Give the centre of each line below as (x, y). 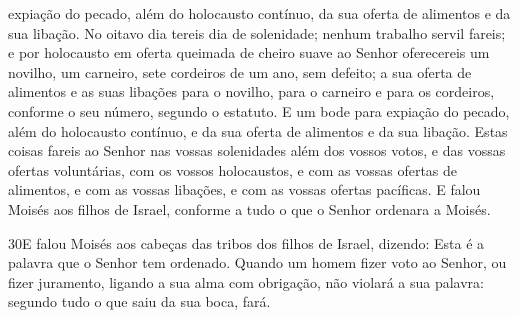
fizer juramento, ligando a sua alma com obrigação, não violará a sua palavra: (246, 281)
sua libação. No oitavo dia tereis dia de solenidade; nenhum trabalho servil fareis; (257, 32)
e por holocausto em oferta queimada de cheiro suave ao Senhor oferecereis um (249, 52)
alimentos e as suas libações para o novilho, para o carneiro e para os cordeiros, (251, 91)
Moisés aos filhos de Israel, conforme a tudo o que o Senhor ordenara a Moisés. (249, 208)
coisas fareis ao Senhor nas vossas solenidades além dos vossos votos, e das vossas (257, 150)
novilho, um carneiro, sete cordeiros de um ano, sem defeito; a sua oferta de (240, 71)
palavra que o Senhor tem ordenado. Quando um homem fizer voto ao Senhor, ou (257, 262)
